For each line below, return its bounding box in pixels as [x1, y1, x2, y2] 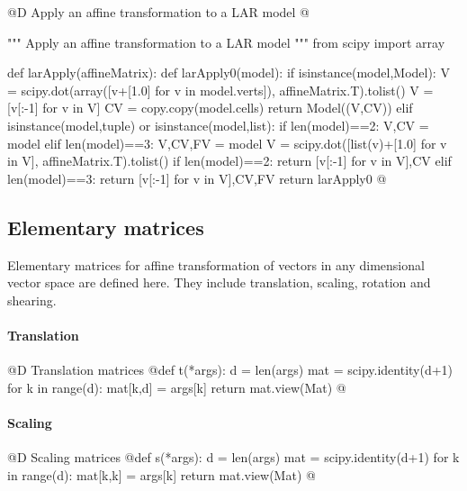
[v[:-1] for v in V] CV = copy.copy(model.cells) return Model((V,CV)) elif [7, 98, 413, 117]
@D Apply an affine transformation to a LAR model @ [7, 3, 310, 21]
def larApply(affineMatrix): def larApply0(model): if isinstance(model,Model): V [7, 63, 450, 82]
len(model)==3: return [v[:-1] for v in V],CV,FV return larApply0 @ [7, 168, 387, 187]
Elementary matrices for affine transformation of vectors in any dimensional [7, 255, 425, 274]
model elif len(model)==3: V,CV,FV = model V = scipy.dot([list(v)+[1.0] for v [7, 133, 447, 152]
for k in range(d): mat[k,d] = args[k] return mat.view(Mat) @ [7, 377, 346, 396]
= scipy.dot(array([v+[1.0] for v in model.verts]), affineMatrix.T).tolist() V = [7, 80, 434, 99]
